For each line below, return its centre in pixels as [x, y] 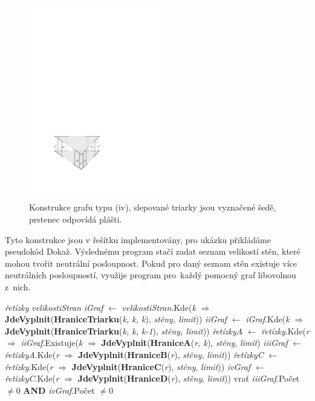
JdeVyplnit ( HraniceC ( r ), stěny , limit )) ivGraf [161, 366]
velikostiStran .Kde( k [159, 307]
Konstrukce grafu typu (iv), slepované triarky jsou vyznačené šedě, [153, 207]
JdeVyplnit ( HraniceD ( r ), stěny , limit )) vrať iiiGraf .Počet [189, 378]
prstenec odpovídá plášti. [76, 219]
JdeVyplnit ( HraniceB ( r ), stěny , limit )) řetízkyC [171, 354]
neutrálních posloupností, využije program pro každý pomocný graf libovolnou [151, 275]
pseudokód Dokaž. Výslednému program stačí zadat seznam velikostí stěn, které [153, 251]
